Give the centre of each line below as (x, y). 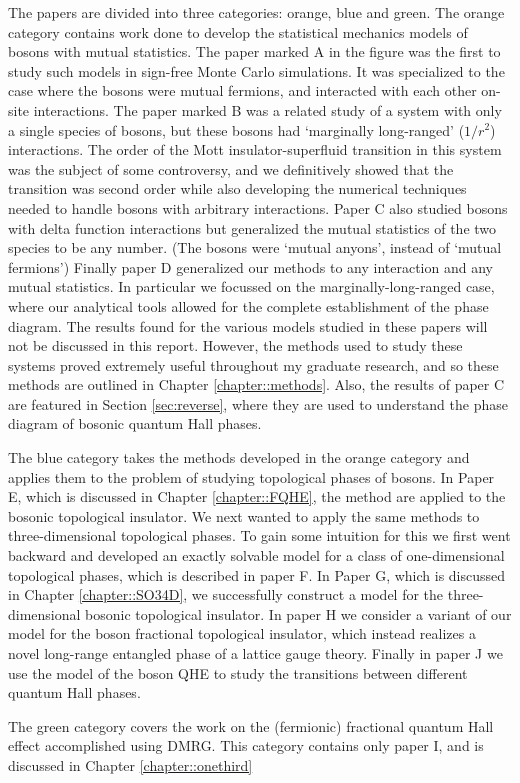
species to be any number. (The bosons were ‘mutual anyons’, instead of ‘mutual (255, 247)
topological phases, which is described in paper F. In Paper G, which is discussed (257, 574)
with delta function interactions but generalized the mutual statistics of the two (252, 227)
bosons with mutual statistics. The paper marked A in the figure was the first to (254, 51)
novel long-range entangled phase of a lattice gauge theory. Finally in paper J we (255, 653)
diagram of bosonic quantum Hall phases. (135, 423)
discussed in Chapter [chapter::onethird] (130, 764)
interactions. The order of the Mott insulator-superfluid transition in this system (255, 149)
